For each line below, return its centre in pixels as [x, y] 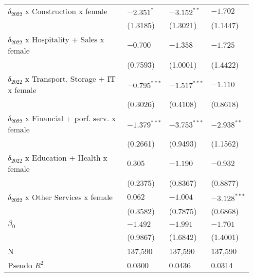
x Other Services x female [69, 197]
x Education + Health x [66, 157]
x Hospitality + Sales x [65, 39]
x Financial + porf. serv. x [70, 118]
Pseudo [20, 265]
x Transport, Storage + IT [70, 79]
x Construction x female [66, 11]
